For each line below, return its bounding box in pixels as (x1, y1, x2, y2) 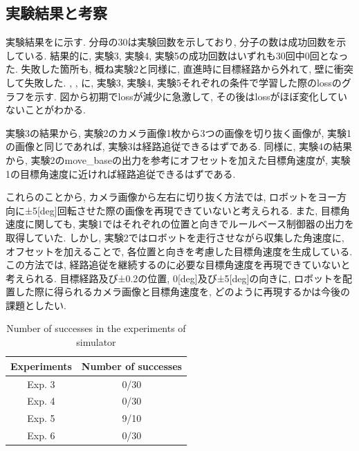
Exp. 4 (27, 394, 55, 408)
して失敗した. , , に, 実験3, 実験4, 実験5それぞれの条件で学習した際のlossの (6, 75, 342, 89)
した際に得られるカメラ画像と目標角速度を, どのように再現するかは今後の (15, 284, 350, 299)
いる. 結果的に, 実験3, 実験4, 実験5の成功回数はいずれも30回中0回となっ (24, 48, 349, 62)
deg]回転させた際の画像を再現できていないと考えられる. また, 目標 (39, 203, 340, 217)
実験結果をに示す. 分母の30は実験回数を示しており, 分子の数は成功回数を (6, 35, 337, 49)
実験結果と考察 (6, 2, 107, 24)
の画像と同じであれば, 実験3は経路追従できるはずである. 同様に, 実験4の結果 (6, 139, 353, 154)
